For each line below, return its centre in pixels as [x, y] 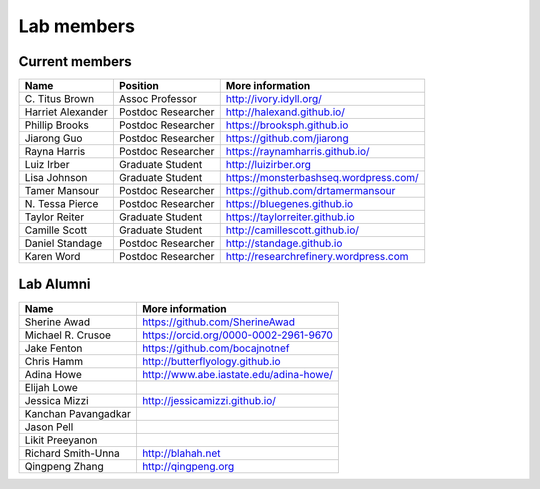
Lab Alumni [54, 284]
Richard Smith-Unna [72, 453]
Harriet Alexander [66, 112]
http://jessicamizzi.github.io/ [209, 400]
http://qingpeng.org [188, 466]
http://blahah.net [181, 453]
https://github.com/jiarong [287, 138]
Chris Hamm [54, 361]
